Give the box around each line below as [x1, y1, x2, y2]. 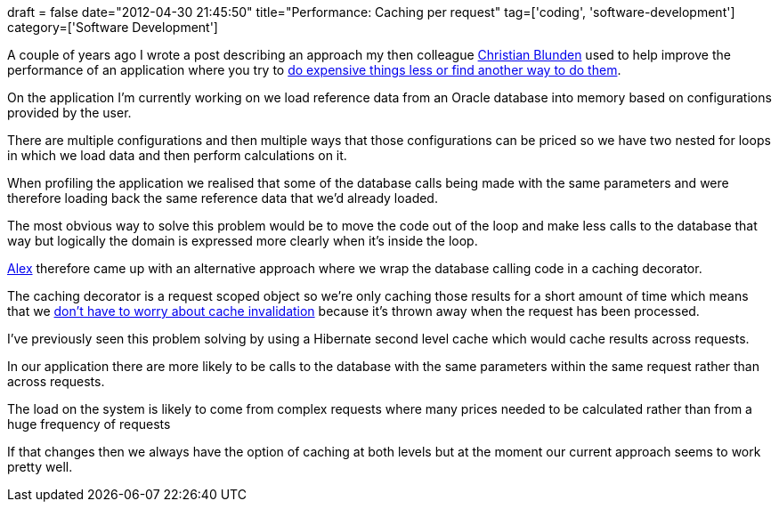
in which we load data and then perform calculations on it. [7, 148, 347, 163]
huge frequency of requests [7, 416, 171, 432]
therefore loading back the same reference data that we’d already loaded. [7, 190, 438, 206]
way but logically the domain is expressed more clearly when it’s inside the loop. [7, 233, 478, 248]
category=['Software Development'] [7, 20, 218, 35]
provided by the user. [7, 105, 132, 120]
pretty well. [7, 459, 73, 474]
